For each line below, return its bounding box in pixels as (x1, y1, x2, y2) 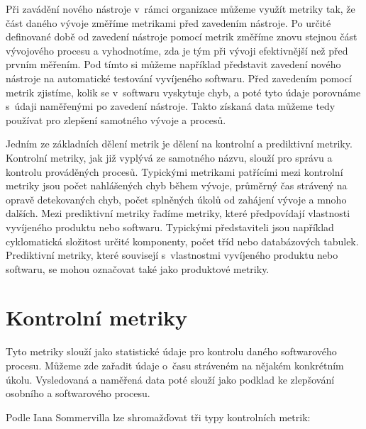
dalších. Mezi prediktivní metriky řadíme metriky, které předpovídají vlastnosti (6, 206, 350, 221)
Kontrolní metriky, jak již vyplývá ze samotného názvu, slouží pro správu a (6, 150, 333, 165)
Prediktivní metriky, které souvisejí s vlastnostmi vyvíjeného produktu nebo (6, 247, 338, 262)
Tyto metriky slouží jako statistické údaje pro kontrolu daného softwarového (6, 344, 337, 359)
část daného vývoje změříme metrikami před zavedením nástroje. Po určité (6, 15, 331, 30)
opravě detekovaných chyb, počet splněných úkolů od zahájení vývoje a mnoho (6, 191, 347, 206)
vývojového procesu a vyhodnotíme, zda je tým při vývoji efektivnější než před (6, 43, 348, 57)
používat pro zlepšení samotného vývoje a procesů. (6, 112, 226, 127)
